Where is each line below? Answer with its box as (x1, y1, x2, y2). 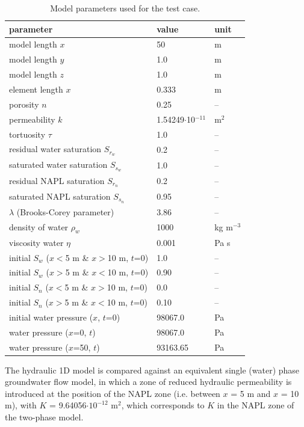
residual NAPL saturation (9, 174, 105, 186)
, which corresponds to (121, 399, 205, 411)
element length (9, 82, 63, 95)
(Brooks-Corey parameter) (16, 205, 114, 218)
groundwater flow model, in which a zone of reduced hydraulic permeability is (5, 375, 292, 388)
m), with (5, 399, 37, 411)
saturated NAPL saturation (9, 189, 111, 202)
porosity (9, 97, 39, 110)
